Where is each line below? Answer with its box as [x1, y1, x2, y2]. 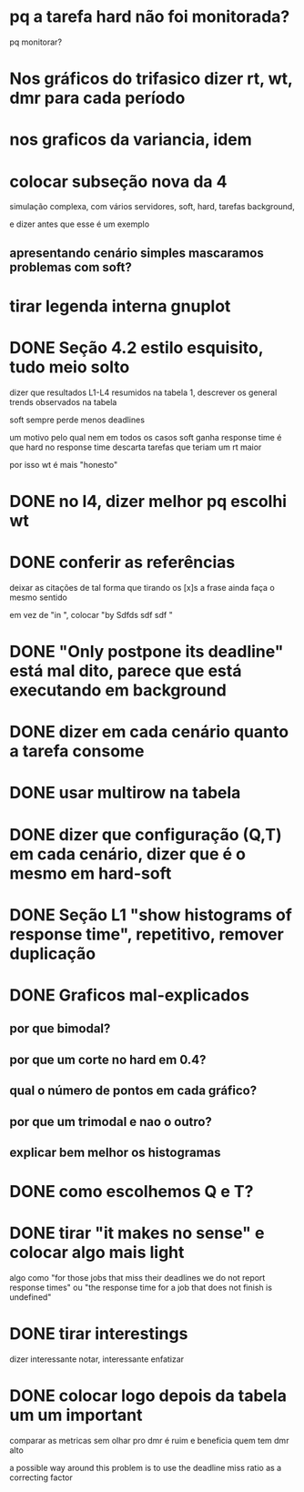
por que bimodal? [9, 1021, 111, 1037]
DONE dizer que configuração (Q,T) [9, 824, 282, 845]
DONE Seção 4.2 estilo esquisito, [9, 338, 264, 359]
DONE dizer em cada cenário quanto [9, 722, 289, 743]
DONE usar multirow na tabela [9, 783, 241, 803]
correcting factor [9, 1472, 73, 1483]
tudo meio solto [9, 357, 130, 378]
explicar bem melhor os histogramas [9, 1144, 221, 1160]
